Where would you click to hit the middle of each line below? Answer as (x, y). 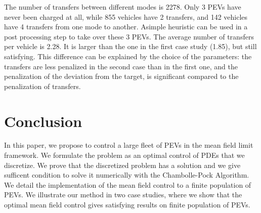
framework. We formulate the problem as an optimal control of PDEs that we (124, 155)
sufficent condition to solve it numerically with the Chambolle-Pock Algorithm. (127, 175)
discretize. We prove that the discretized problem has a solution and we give (122, 165)
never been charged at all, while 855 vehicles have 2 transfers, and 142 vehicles (126, 16)
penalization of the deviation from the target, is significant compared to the (121, 76)
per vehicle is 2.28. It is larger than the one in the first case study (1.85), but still (130, 46)
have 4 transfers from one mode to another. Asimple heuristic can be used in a (126, 27)
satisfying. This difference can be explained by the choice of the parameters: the (128, 56)
